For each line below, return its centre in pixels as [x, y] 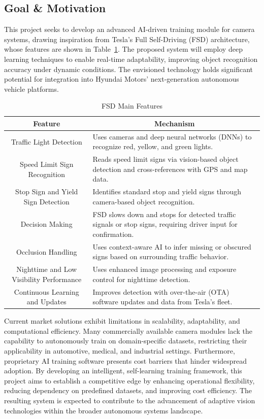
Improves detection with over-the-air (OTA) [161, 291]
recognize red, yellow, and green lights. [153, 146]
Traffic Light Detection [46, 141]
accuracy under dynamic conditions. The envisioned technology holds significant [129, 69]
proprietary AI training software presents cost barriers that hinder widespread [126, 360]
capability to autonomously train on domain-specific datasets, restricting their [126, 341]
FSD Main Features [132, 106]
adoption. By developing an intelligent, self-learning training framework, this [123, 371]
